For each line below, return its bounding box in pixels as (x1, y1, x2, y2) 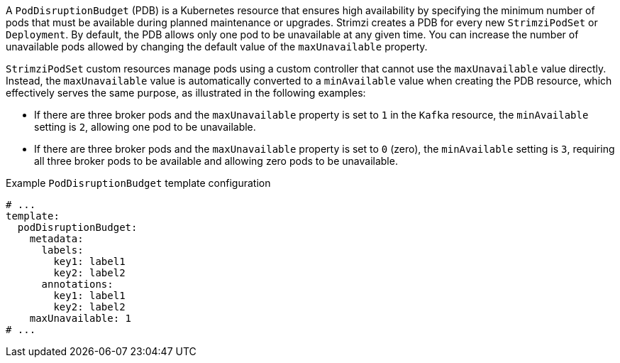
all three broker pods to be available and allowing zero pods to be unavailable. (34, 155, 398, 167)
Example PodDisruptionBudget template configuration (6, 177, 271, 189)
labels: (41, 244, 84, 256)
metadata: (29, 233, 84, 244)
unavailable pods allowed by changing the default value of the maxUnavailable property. (6, 40, 428, 53)
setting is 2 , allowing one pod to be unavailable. (34, 121, 256, 133)
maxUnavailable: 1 (29, 313, 132, 324)
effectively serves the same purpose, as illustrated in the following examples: (6, 87, 366, 99)
